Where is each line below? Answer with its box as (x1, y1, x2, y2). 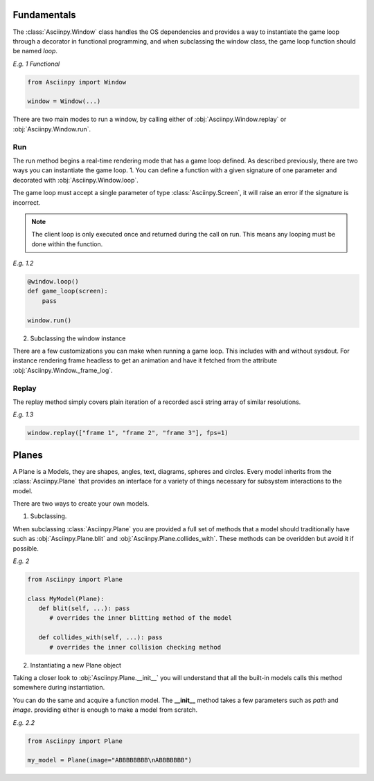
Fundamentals (12, 9, 76, 21)
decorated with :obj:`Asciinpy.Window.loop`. (12, 176, 139, 184)
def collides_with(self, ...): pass (38, 634, 163, 641)
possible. (12, 544, 39, 553)
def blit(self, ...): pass (38, 605, 130, 612)
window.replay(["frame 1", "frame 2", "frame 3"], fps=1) (27, 429, 229, 437)
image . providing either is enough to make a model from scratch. (12, 706, 198, 714)
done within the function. (31, 239, 103, 248)
